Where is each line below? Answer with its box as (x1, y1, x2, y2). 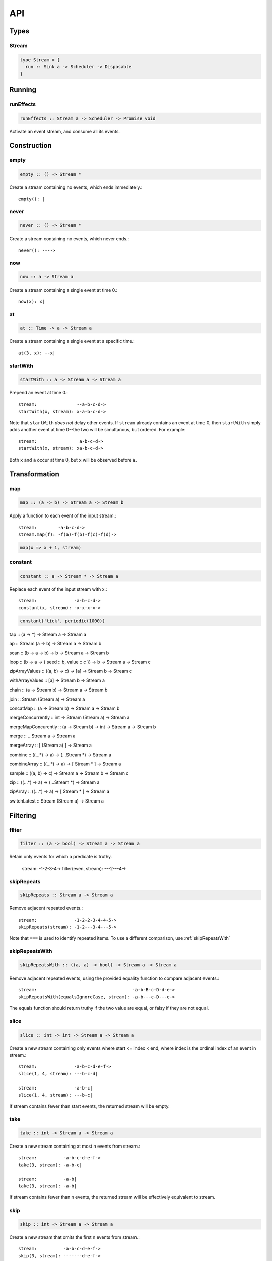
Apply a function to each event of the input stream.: (9, 512, 116, 519)
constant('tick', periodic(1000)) (20, 618, 105, 624)
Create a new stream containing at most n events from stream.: (9, 1143, 141, 1149)
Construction (9, 141, 52, 150)
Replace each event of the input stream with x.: (9, 586, 107, 592)
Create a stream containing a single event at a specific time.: (9, 338, 135, 344)
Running (9, 85, 37, 94)
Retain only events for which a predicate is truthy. (9, 854, 112, 860)
